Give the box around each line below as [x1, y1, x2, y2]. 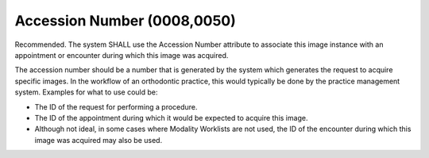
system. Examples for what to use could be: [14, 87, 158, 97]
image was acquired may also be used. [34, 135, 163, 145]
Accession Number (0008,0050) [14, 12, 236, 29]
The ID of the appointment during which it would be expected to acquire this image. [34, 113, 308, 122]
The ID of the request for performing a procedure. [34, 102, 198, 111]
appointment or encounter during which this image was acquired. [14, 50, 229, 60]
